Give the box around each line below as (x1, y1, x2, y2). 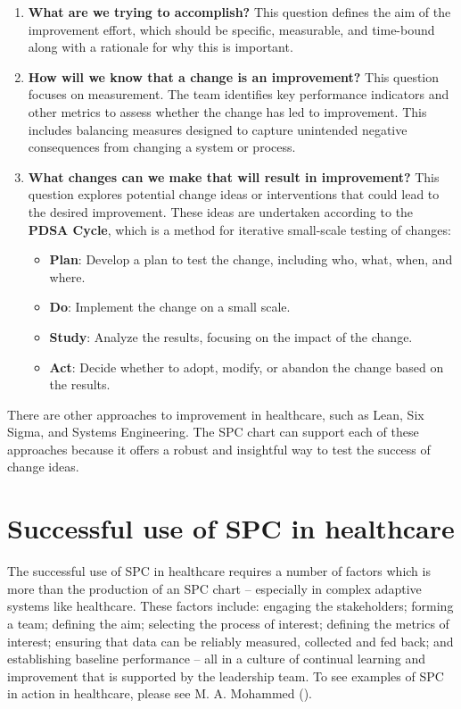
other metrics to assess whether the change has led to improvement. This (28, 102, 427, 121)
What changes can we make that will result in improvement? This (28, 167, 440, 186)
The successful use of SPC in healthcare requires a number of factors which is (7, 562, 431, 580)
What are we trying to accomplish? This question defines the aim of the (28, 3, 451, 21)
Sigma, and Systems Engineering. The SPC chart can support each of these (7, 422, 419, 441)
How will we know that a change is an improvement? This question (28, 67, 440, 86)
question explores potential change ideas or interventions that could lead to (28, 185, 440, 204)
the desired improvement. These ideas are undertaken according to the (28, 202, 414, 221)
